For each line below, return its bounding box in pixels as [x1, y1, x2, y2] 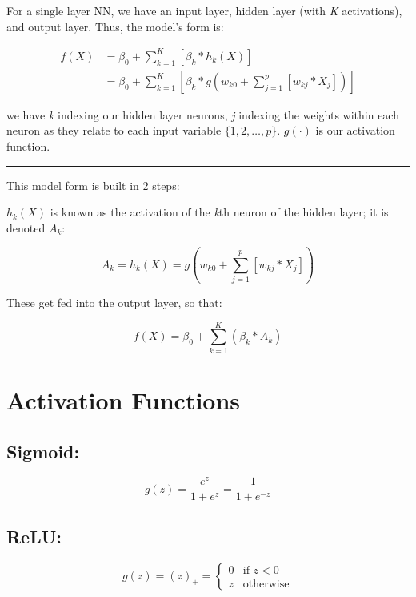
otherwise [242, 578, 290, 590]
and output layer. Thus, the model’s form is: [6, 18, 224, 34]
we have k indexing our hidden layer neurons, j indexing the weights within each [6, 106, 399, 123]
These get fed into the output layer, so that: [6, 294, 222, 311]
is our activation [315, 122, 395, 139]
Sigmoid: [6, 438, 80, 463]
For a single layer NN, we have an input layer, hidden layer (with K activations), [6, 2, 402, 18]
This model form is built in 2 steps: [6, 176, 180, 193]
